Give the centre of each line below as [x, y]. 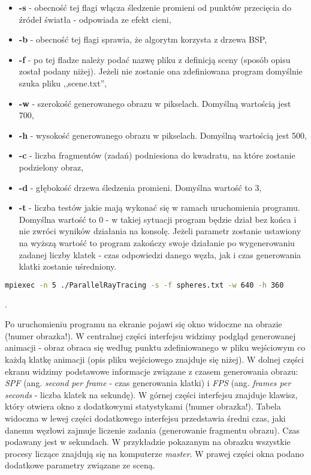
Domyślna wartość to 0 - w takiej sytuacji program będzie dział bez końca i [158, 219]
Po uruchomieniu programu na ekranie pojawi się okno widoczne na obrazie [144, 324]
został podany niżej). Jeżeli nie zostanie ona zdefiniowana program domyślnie [161, 71]
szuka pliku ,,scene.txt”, [63, 83]
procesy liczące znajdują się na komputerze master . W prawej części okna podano [154, 453]
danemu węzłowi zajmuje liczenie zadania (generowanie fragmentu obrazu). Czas [153, 430]
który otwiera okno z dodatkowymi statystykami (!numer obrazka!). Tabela [143, 406]
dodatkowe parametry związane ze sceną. [80, 465]
